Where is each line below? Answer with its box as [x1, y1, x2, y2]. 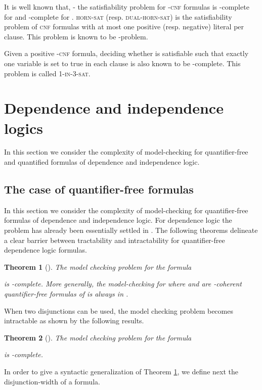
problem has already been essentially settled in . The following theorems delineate [4, 225, 258, 235]
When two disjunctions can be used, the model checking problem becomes [4, 305, 233, 316]
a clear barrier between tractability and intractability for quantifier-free [4, 234, 225, 245]
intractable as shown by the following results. [4, 315, 144, 326]
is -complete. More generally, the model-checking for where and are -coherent [4, 278, 242, 289]
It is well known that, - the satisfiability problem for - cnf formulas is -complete [4, 2, 249, 12]
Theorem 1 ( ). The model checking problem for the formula [4, 261, 192, 272]
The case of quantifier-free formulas [4, 181, 194, 197]
